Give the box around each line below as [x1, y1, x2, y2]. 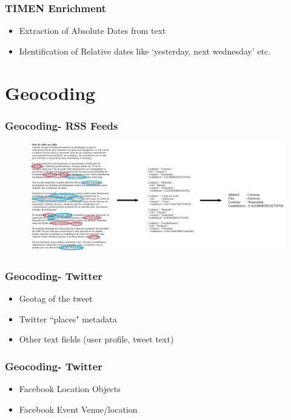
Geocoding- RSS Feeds [5, 118, 118, 133]
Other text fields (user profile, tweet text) [19, 333, 174, 345]
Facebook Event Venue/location [19, 402, 138, 415]
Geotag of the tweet [19, 292, 93, 305]
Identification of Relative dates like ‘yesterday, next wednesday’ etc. [19, 44, 271, 57]
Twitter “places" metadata [19, 312, 117, 325]
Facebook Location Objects [19, 382, 121, 395]
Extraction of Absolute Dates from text [19, 24, 166, 37]
